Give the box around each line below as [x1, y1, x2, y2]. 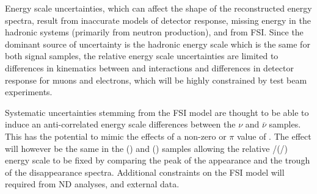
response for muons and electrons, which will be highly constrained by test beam [5, 73, 307, 86]
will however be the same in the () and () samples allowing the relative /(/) [5, 142, 288, 154]
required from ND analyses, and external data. [5, 178, 180, 190]
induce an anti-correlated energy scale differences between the [5, 118, 236, 131]
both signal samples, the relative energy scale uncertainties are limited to [5, 49, 279, 62]
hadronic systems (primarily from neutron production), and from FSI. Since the [5, 26, 304, 38]
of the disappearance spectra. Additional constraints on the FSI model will [5, 165, 285, 178]
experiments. [5, 85, 53, 98]
